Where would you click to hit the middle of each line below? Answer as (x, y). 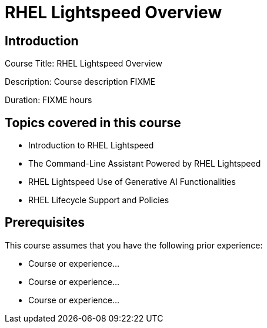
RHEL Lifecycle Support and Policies (99, 200)
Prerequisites (45, 223)
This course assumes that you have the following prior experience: (134, 245)
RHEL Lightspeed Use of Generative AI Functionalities (132, 182)
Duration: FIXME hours (49, 100)
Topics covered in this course (93, 122)
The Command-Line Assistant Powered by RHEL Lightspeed (145, 164)
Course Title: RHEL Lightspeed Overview (84, 64)
